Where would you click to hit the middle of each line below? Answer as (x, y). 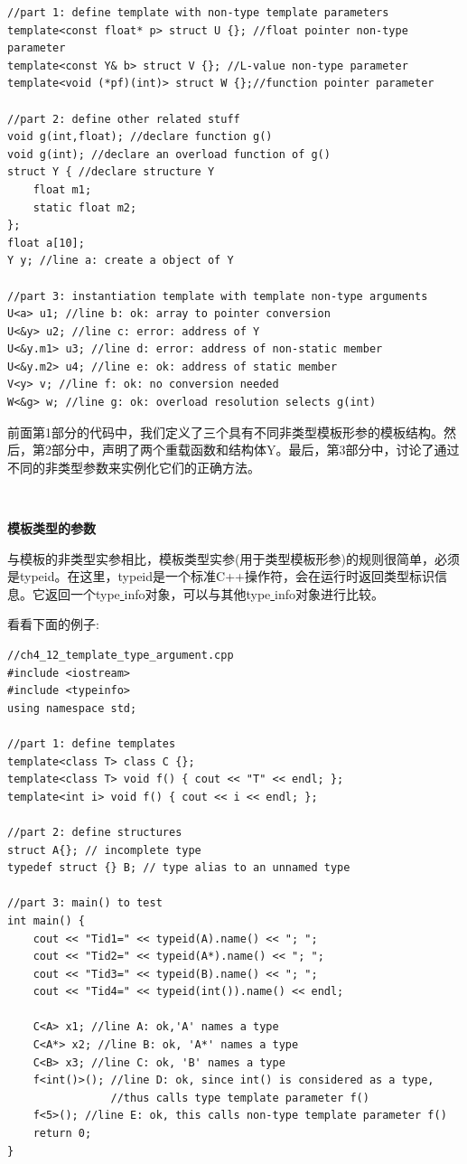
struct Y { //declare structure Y (111, 172)
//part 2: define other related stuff (124, 119)
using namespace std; (72, 708)
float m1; (62, 189)
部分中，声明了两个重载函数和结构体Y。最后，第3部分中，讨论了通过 (255, 450)
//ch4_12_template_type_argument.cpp (121, 655)
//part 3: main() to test (85, 903)
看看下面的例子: (53, 624)
